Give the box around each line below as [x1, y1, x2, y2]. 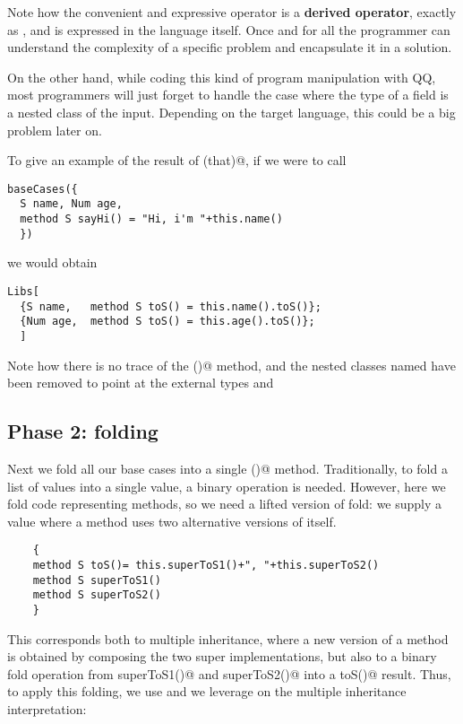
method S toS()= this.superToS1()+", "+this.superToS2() [32, 559, 380, 572]
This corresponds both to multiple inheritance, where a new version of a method [7, 629, 449, 648]
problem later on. [7, 120, 102, 139]
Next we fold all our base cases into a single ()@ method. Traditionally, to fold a [7, 458, 448, 477]
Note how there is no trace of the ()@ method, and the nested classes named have [7, 355, 456, 374]
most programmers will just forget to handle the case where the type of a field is [7, 85, 449, 104]
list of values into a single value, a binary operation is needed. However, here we [7, 476, 446, 495]
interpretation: [7, 700, 87, 719]
